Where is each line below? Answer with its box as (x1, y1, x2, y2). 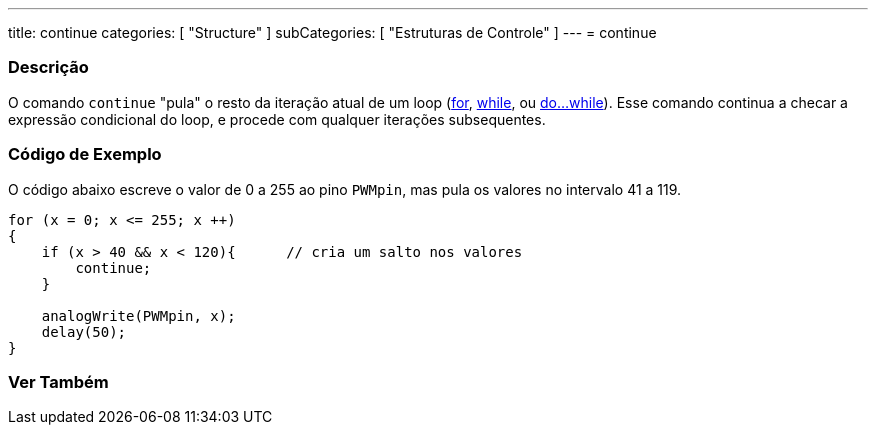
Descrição (8, 57, 89, 78)
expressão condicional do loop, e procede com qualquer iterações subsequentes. (8, 110, 546, 128)
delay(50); (41, 323, 127, 340)
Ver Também (8, 371, 109, 392)
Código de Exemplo (8, 144, 162, 165)
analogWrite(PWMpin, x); (41, 307, 236, 324)
